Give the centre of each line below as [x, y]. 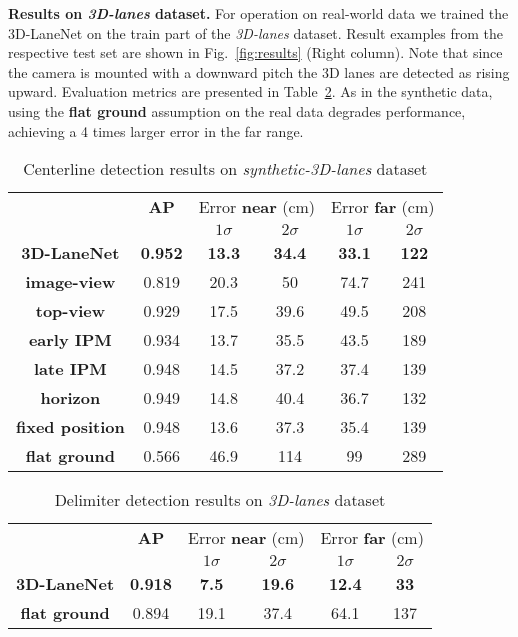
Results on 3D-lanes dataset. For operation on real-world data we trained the [258, 13]
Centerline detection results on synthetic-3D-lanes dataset [225, 169]
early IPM [70, 340]
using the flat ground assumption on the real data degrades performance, [237, 110]
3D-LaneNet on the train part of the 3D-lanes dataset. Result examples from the [256, 32]
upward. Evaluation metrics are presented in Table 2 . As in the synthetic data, [250, 91]
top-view [70, 311]
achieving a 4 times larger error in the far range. [156, 130]
